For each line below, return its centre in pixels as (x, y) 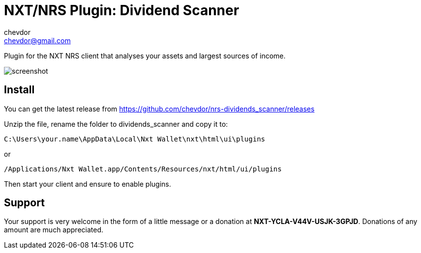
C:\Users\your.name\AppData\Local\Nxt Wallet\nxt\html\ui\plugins (135, 139)
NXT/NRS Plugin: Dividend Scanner (122, 10)
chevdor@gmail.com (37, 40)
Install (19, 90)
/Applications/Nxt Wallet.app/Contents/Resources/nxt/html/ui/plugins (143, 169)
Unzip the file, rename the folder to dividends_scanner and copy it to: (116, 124)
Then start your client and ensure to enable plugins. (88, 184)
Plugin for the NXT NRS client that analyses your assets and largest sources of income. (145, 56)
